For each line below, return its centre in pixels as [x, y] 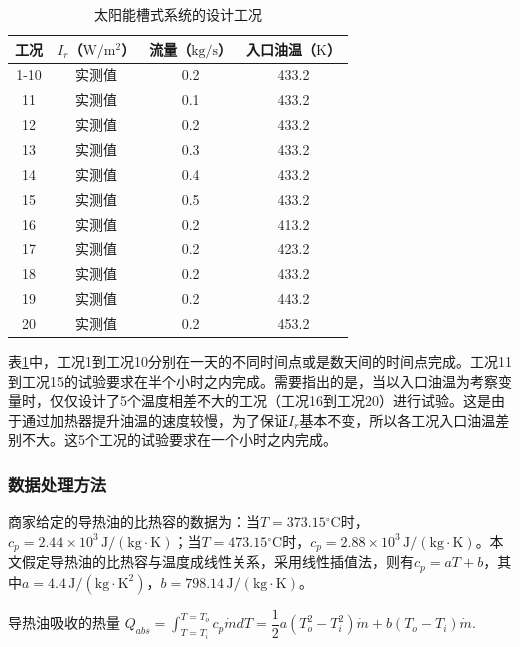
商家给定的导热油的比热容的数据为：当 [134, 521]
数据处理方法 [57, 483]
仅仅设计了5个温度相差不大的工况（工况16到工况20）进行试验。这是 [270, 400]
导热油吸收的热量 [64, 622]
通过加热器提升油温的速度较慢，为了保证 [154, 419]
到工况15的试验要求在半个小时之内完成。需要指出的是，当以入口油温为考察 [253, 380]
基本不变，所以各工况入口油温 [397, 419]
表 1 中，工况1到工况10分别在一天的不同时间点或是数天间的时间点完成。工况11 [260, 360]
